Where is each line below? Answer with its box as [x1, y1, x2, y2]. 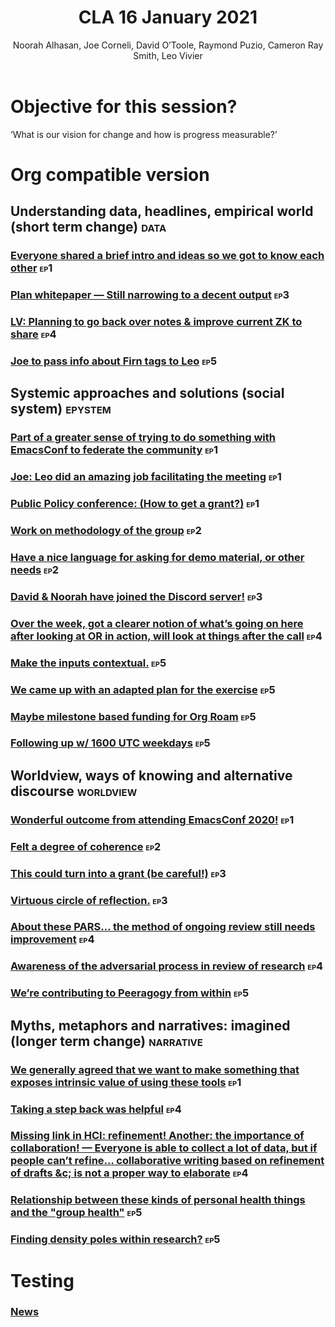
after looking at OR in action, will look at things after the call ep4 [10, 629, 323, 643]
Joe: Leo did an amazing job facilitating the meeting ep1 [10, 470, 282, 484]
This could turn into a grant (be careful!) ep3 [10, 866, 227, 880]
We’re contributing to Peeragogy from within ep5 [10, 986, 250, 1000]
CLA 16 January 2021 [78, 6, 258, 29]
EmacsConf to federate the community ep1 [10, 443, 219, 457]
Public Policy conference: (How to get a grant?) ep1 [10, 497, 260, 511]
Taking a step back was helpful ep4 [10, 1102, 182, 1116]
